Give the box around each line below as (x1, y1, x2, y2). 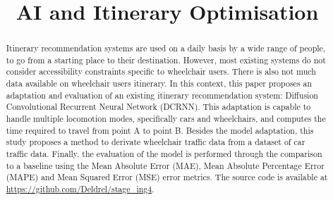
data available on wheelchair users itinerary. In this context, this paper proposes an (6, 77, 313, 89)
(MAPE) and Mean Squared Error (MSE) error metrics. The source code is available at (6, 171, 328, 183)
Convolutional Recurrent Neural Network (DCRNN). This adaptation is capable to (6, 101, 311, 113)
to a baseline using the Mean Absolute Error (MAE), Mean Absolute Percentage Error (6, 159, 325, 171)
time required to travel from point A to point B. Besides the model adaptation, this (6, 124, 314, 136)
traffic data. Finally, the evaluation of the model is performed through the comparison (6, 148, 322, 160)
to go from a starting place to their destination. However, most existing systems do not (6, 54, 326, 65)
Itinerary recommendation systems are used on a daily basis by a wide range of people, (6, 42, 326, 54)
